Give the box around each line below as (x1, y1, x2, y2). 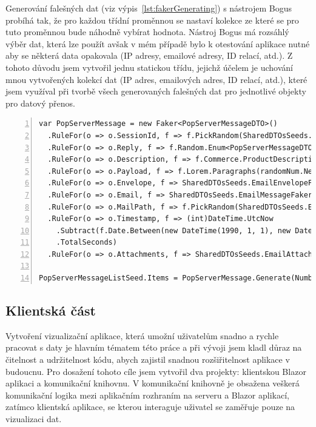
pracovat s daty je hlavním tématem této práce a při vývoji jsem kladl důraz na (5, 341, 302, 354)
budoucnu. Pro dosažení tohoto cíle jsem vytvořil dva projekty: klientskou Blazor (5, 365, 306, 377)
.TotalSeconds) (56, 238, 117, 247)
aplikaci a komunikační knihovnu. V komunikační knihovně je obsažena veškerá (5, 377, 300, 389)
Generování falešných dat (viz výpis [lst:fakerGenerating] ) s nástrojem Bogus (5, 2, 292, 14)
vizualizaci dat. (5, 412, 62, 425)
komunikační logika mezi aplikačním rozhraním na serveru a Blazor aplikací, (5, 388, 289, 401)
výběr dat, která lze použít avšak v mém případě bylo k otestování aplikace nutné (5, 37, 310, 50)
